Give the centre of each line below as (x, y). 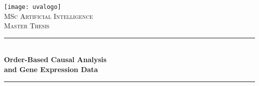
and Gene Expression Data (51, 69)
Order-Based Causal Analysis (55, 59)
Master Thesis (27, 26)
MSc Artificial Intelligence (49, 16)
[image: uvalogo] (33, 7)
